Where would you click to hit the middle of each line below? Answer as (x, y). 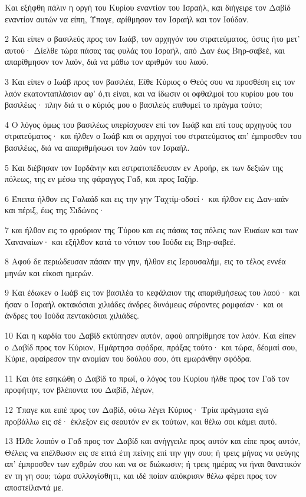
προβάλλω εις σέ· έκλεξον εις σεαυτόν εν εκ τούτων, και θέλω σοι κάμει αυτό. (141, 421)
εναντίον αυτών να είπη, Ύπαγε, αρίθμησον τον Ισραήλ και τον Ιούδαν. (127, 19)
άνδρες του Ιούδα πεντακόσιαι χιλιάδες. (72, 315)
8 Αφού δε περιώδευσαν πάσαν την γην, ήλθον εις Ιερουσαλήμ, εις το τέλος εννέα (145, 261)
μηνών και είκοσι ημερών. (49, 272)
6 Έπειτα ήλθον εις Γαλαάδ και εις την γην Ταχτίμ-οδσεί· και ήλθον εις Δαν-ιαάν (147, 198)
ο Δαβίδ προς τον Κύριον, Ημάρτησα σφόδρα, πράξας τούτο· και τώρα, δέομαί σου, (151, 347)
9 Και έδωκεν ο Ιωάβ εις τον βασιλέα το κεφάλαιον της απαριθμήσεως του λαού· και (152, 292)
